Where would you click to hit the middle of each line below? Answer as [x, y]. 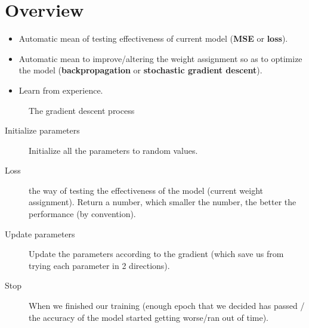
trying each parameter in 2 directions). [99, 265]
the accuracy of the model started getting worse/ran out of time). [149, 317]
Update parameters [40, 233]
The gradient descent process [82, 110]
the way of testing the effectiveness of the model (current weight [146, 190]
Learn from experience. [61, 90]
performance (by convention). [82, 214]
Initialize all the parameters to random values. [113, 150]
